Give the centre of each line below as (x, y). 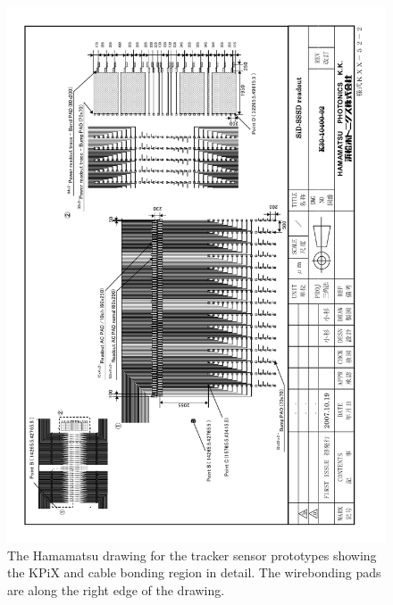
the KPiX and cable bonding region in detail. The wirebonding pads (194, 572)
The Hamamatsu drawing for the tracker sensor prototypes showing (192, 555)
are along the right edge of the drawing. (116, 589)
